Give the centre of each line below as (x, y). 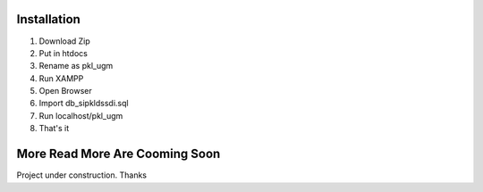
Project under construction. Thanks (82, 175)
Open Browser (66, 91)
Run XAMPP (61, 78)
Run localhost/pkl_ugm (81, 115)
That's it (54, 129)
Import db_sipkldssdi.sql (84, 104)
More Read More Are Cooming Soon (119, 154)
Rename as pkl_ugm (76, 66)
